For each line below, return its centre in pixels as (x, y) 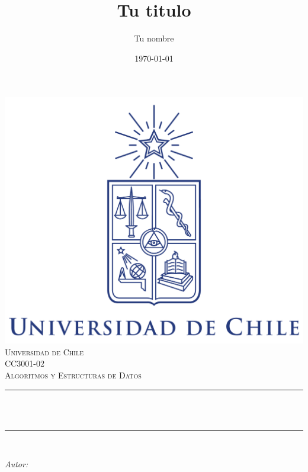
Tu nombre (154, 38)
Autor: (17, 464)
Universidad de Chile (44, 351)
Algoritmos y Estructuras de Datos (73, 375)
